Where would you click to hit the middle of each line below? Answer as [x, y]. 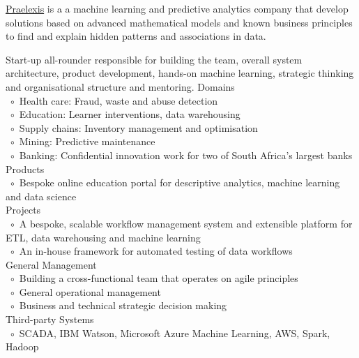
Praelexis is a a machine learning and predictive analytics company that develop [177, 8]
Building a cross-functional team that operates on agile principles [159, 278]
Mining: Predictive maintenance [87, 141]
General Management [51, 264]
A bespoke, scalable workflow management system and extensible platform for [186, 223]
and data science [41, 196]
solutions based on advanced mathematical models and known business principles [179, 22]
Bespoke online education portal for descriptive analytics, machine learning [179, 182]
